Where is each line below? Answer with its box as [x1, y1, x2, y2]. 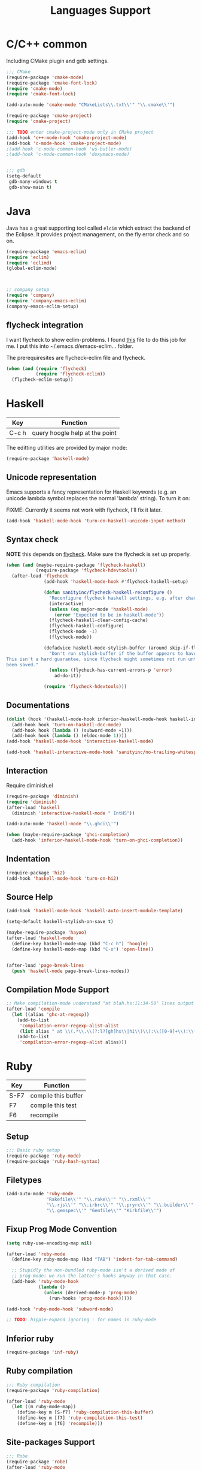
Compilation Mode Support [6, 984, 109, 994]
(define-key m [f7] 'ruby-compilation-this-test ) [17, 1415, 144, 1421]
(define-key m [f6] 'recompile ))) [17, 1421, 103, 1427]
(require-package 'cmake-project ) [6, 113, 93, 119]
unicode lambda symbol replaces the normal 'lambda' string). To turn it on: [6, 494, 190, 501]
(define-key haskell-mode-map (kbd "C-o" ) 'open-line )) [11, 946, 154, 952]
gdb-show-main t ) [8, 184, 52, 190]
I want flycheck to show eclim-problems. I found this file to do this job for [6, 336, 187, 343]
